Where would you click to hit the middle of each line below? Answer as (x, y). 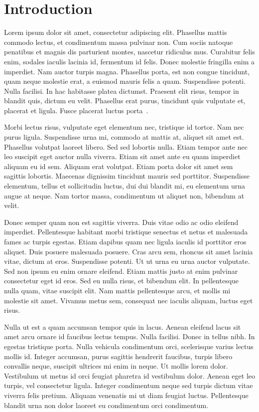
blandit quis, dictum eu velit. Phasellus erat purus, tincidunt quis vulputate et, (125, 101)
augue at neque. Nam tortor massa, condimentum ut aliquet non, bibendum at (124, 195)
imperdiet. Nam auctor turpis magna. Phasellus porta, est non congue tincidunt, (127, 71)
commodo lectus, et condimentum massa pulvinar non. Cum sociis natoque (119, 42)
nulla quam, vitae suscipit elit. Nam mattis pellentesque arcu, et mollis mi (117, 290)
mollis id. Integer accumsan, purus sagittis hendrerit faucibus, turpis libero (118, 356)
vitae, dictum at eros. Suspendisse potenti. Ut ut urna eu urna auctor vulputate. (127, 261)
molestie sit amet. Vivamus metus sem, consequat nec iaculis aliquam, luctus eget (129, 300)
